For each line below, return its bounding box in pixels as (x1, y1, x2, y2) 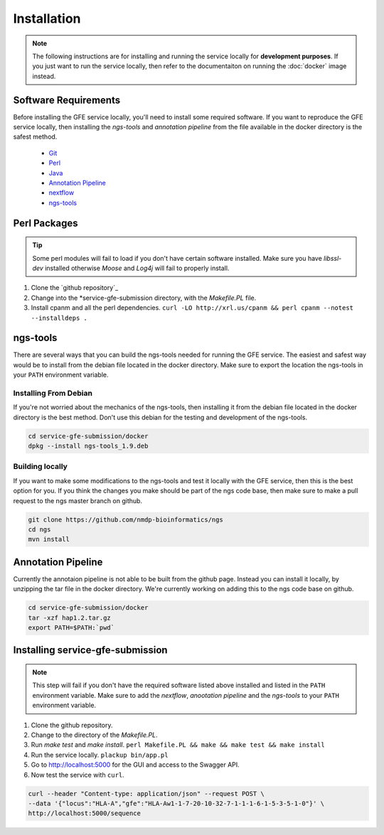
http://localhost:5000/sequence (28, 809, 142, 817)
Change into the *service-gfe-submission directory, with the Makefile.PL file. (31, 293, 257, 302)
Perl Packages (13, 217, 78, 229)
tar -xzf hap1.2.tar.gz (28, 613, 112, 622)
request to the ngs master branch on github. (13, 496, 142, 505)
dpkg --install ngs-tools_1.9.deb (28, 442, 149, 451)
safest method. (13, 132, 58, 141)
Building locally (13, 462, 68, 472)
